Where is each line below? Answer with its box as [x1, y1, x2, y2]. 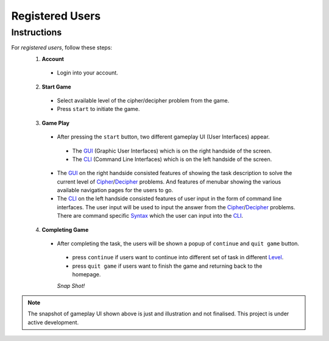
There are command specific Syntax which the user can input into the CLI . [57, 212, 244, 220]
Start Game [41, 83, 71, 90]
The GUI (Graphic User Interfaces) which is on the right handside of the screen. [72, 147, 272, 154]
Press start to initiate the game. [57, 106, 140, 113]
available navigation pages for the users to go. [57, 187, 174, 194]
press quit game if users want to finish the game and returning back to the [72, 262, 263, 270]
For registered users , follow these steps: [11, 44, 113, 51]
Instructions [11, 27, 62, 38]
